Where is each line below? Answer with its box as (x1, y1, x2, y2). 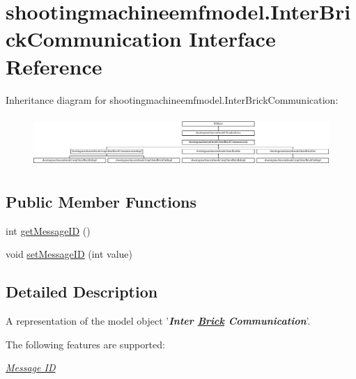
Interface (189, 24, 276, 53)
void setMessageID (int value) (6, 247, 133, 261)
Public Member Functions (6, 190, 196, 212)
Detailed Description (6, 281, 158, 302)
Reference (6, 52, 102, 80)
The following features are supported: (6, 337, 165, 351)
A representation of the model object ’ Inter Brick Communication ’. (6, 314, 311, 328)
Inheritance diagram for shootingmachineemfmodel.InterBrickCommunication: (6, 92, 339, 107)
